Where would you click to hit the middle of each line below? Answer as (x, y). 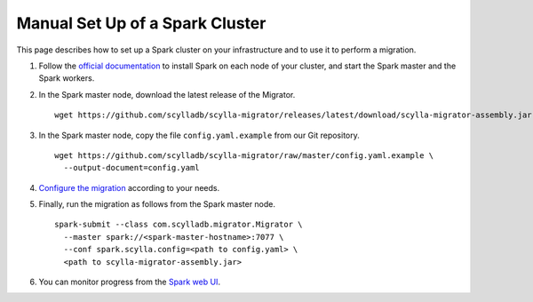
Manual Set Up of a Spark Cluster (141, 23)
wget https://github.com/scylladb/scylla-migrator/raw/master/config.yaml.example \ (244, 155)
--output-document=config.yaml (131, 168)
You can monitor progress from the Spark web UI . (130, 282)
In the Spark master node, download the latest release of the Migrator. (167, 94)
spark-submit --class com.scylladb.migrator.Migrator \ (179, 225)
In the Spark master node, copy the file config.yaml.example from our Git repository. (199, 135)
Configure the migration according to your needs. (129, 187)
